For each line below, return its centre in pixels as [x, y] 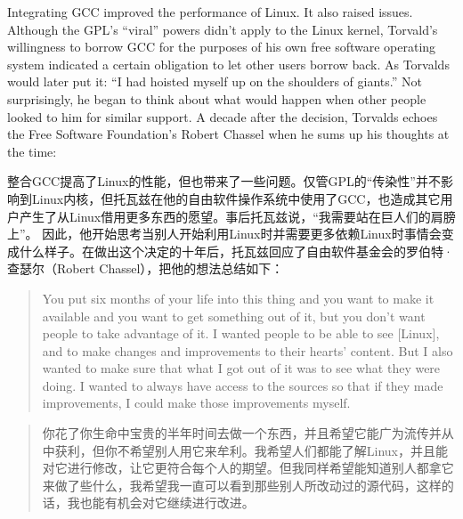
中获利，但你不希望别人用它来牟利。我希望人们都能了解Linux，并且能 [245, 450]
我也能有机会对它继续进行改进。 [161, 503]
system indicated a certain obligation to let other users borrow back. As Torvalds [228, 64]
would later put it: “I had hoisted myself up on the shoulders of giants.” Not [215, 81]
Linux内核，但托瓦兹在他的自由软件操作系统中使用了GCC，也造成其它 [236, 198]
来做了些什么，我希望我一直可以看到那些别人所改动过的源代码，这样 [242, 485]
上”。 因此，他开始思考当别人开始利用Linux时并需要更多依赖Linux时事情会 [224, 234]
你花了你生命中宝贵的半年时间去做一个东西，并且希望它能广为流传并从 [248, 433]
